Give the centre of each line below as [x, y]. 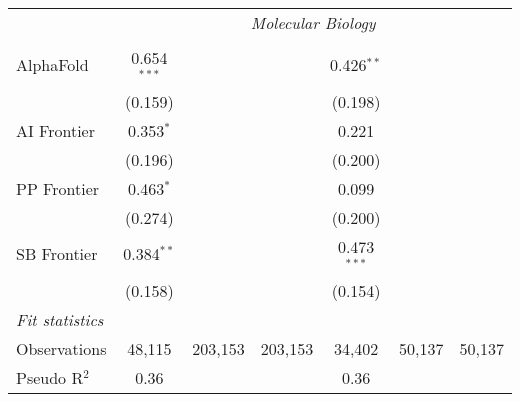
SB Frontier [57, 254]
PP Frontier [58, 188]
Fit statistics [60, 319]
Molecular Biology [313, 22]
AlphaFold [52, 65]
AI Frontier [55, 130]
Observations [61, 348]
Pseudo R [50, 377]
